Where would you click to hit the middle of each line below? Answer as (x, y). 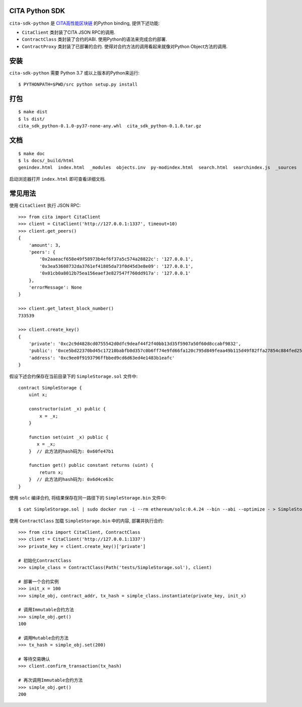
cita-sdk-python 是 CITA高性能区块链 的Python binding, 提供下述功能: (85, 23)
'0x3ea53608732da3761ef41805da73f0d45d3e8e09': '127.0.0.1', (117, 266)
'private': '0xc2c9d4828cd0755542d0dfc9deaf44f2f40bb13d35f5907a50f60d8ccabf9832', (135, 344)
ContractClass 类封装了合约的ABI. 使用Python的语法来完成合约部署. (94, 39)
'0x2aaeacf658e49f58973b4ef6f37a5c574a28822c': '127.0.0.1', (117, 259)
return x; (52, 472)
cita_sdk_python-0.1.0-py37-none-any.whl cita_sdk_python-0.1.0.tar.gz (110, 126)
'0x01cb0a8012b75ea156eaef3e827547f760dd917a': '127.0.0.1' (115, 273)
